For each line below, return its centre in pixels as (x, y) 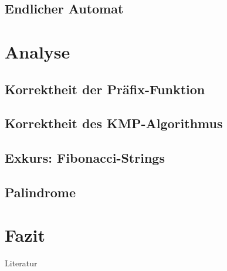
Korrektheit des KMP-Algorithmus (114, 123)
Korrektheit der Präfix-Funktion (105, 89)
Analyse (38, 51)
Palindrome (40, 192)
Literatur (21, 263)
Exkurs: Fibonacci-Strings (85, 158)
